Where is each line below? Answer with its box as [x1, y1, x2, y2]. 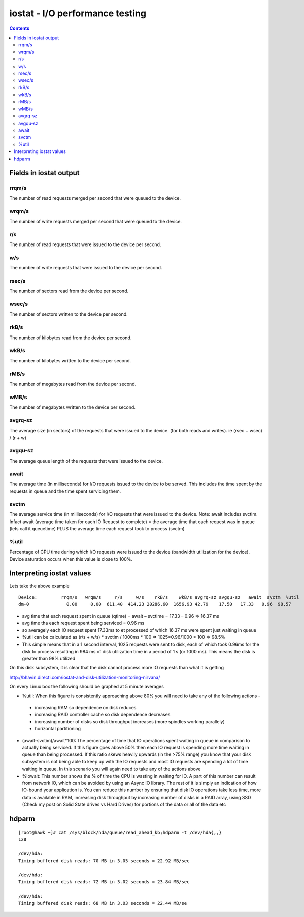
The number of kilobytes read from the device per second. [9, 334, 132, 341]
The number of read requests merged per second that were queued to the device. [9, 195, 181, 201]
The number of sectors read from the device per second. [9, 288, 129, 294]
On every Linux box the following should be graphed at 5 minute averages [9, 684, 164, 690]
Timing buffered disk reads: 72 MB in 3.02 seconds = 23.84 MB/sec [18, 879, 190, 885]
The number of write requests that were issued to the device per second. [9, 265, 162, 271]
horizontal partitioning [35, 726, 81, 732]
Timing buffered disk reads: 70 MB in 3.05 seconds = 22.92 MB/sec [18, 858, 190, 864]
